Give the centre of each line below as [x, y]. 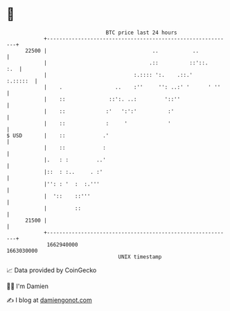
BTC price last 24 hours [141, 33]
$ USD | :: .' [58, 135]
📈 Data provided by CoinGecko [52, 270]
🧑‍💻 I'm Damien [28, 286]
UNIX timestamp [140, 257]
